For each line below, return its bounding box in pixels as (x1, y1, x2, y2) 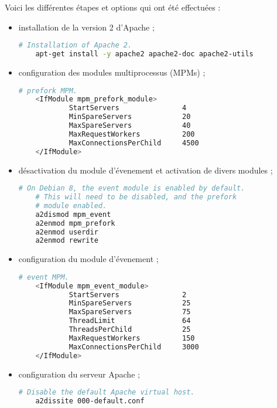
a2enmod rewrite (35, 236, 98, 245)
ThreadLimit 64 (69, 317, 191, 325)
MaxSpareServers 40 (69, 121, 191, 130)
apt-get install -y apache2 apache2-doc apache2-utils (35, 50, 254, 59)
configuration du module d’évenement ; (18, 253, 159, 265)
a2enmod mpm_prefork (35, 219, 115, 227)
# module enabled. (35, 201, 107, 210)
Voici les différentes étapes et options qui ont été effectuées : (5, 1, 221, 13)
